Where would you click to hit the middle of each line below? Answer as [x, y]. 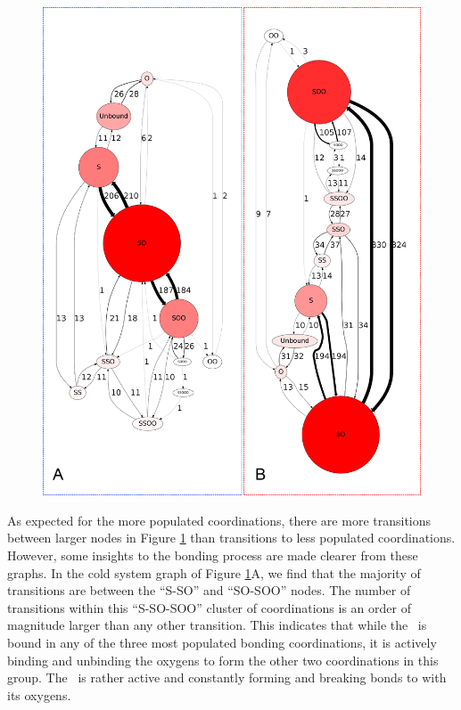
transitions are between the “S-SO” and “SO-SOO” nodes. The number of [209, 590]
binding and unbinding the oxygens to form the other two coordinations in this [223, 660]
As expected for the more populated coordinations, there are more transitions [219, 520]
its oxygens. [39, 694]
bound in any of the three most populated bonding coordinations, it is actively [222, 642]
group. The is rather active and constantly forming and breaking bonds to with [227, 677]
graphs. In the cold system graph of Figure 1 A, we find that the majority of [214, 572]
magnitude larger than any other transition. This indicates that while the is [217, 625]
